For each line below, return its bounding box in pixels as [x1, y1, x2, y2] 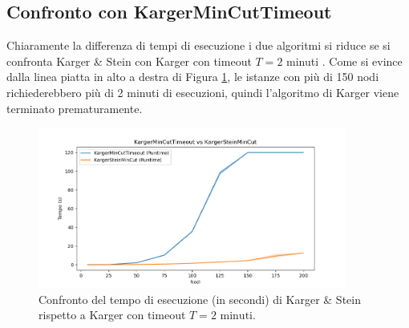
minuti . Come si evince [286, 52, 403, 69]
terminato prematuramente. [6, 99, 143, 116]
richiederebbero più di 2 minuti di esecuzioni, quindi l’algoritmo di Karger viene [6, 83, 399, 100]
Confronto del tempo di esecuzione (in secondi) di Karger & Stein [38, 290, 361, 307]
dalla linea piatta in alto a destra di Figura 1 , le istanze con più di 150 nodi [6, 68, 379, 85]
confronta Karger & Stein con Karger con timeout [6, 52, 252, 69]
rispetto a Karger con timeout [38, 306, 186, 323]
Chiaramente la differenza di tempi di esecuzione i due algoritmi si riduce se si [6, 37, 391, 54]
